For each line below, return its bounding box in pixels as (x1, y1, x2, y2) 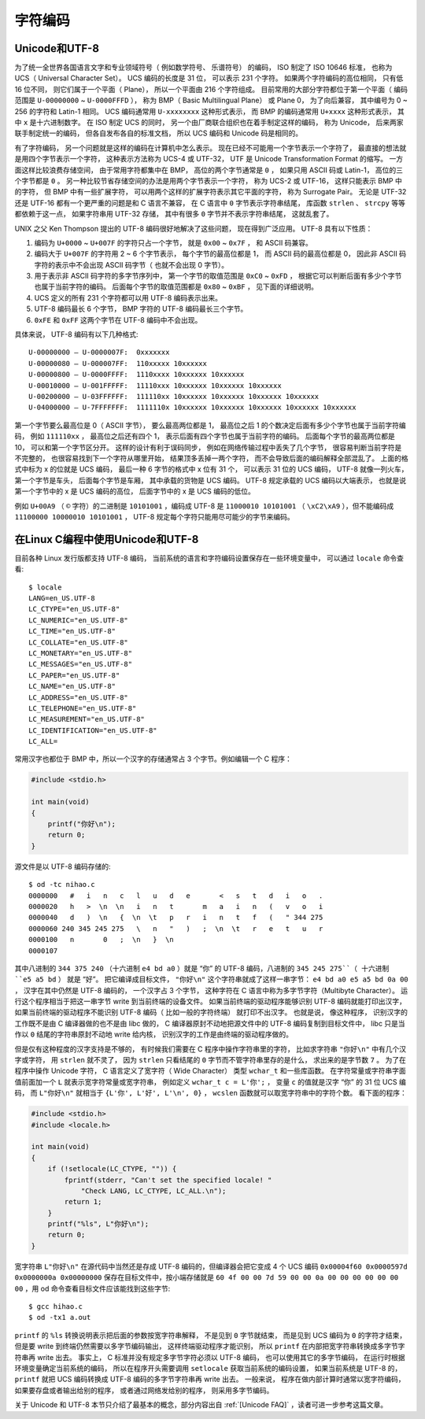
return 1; (64, 1197, 102, 1207)
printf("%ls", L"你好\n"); (47, 1220, 150, 1229)
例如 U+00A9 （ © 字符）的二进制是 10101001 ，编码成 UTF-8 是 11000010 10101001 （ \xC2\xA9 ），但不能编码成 (14, 501, 394, 511)
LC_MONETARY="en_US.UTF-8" (28, 649, 133, 657)
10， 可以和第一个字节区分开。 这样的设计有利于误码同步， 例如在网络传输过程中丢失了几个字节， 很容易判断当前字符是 (14, 442, 402, 452)
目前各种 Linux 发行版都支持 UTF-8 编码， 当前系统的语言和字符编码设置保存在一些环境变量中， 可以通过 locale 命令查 (14, 553, 405, 563)
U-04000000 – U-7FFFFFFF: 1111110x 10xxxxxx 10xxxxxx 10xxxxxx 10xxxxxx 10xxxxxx (28, 403, 357, 412)
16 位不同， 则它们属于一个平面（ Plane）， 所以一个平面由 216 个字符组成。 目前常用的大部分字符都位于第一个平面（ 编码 (14, 84, 408, 94)
